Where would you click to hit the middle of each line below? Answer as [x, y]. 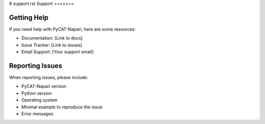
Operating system [39, 100]
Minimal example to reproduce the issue [62, 107]
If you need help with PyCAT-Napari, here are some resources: [72, 29]
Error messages [37, 114]
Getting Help [29, 17]
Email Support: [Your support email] [57, 52]
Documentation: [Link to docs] [52, 38]
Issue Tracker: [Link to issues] [52, 45]
